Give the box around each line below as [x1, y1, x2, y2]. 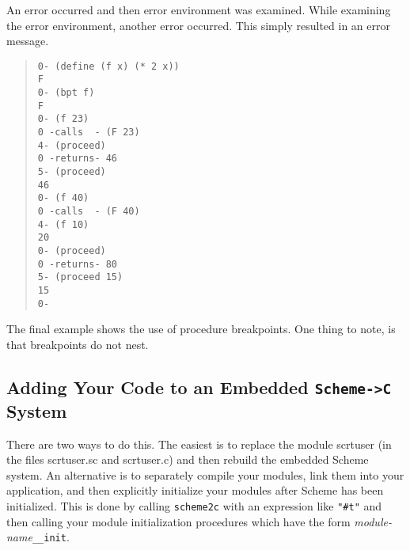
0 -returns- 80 [37, 258, 118, 270]
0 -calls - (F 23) [37, 127, 140, 138]
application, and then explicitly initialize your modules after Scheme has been [6, 482, 384, 499]
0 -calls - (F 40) [37, 206, 140, 217]
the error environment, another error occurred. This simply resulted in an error [6, 17, 390, 33]
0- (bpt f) [37, 87, 95, 99]
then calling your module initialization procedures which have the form [6, 513, 351, 529]
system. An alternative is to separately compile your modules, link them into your [6, 466, 404, 483]
